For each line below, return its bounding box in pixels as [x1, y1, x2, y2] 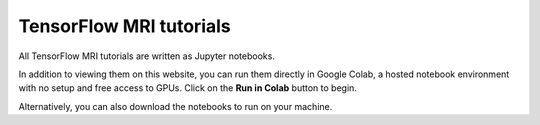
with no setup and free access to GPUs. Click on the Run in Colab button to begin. [18, 82, 357, 94]
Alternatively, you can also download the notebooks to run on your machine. [18, 100, 333, 112]
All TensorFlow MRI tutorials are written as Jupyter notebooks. [18, 50, 275, 62]
